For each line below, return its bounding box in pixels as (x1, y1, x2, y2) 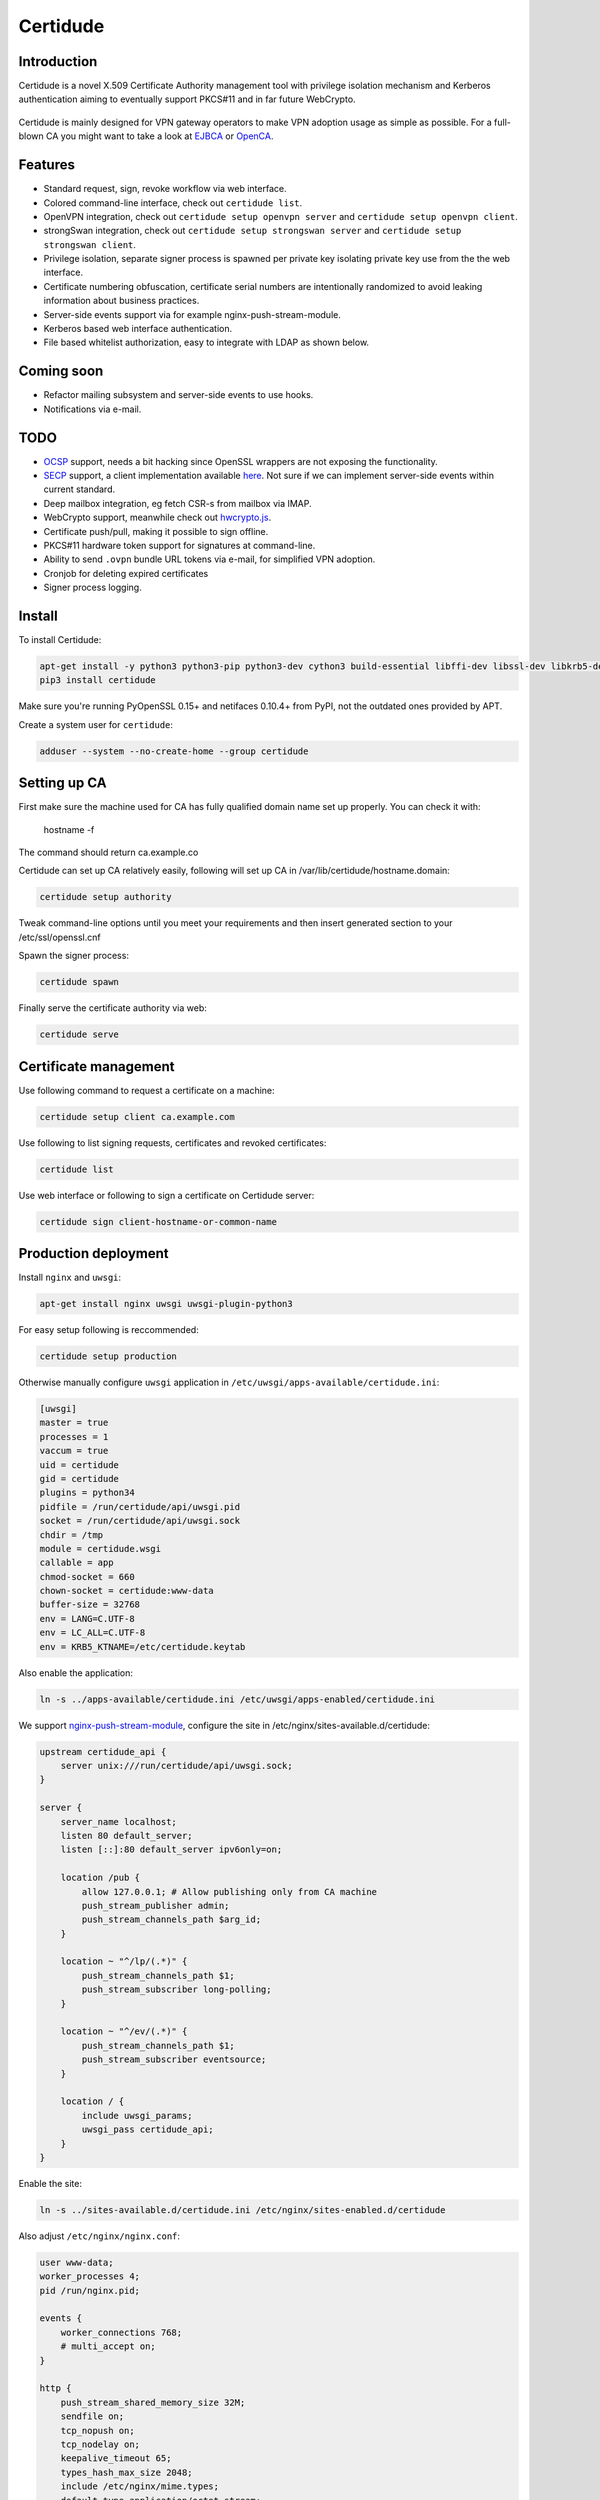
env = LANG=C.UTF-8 (39, 1613, 135, 1624)
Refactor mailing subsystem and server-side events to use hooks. (43, 389, 314, 401)
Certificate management (18, 1058, 175, 1075)
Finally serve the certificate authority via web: (18, 1002, 207, 1014)
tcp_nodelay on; (60, 2438, 140, 2450)
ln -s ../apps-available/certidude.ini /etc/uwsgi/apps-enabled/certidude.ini (39, 1693, 435, 1705)
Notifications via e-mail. (43, 403, 142, 415)
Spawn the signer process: (18, 950, 130, 962)
